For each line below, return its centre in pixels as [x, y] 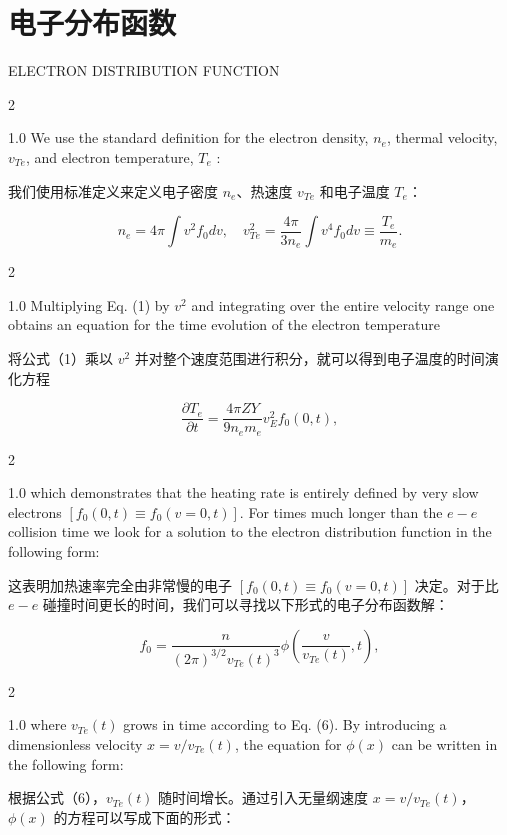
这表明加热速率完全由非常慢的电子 [120, 584]
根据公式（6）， [57, 797]
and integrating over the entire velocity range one [343, 304]
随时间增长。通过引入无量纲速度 [263, 797]
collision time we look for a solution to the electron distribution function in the [250, 531]
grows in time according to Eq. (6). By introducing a [285, 724]
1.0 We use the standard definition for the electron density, [188, 137]
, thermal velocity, [442, 137]
